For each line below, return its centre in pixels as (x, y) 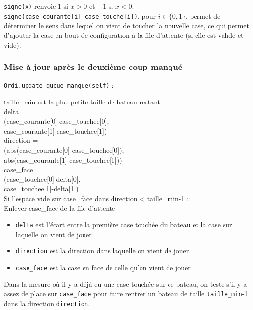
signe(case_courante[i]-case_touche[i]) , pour (80, 16)
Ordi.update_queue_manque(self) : (59, 85)
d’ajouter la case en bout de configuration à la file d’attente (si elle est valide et (124, 35)
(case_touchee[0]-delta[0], (42, 179)
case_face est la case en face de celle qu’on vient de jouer (103, 267)
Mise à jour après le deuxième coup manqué (93, 67)
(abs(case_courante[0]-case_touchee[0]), (64, 150)
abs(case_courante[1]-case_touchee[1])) (63, 159)
